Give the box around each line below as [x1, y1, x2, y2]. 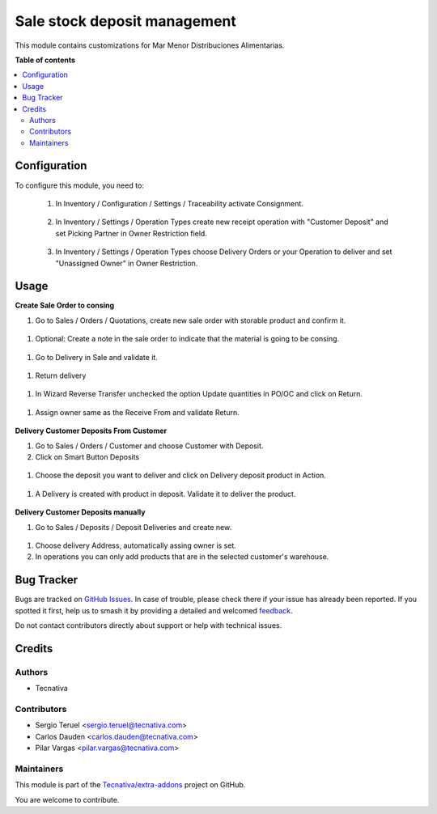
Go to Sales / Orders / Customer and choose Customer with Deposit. [35, 441, 264, 451]
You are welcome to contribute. [15, 795, 120, 804]
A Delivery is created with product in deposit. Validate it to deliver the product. [35, 489, 296, 498]
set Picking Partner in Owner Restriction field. [55, 228, 208, 238]
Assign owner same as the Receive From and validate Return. [35, 407, 240, 417]
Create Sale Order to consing [15, 300, 115, 311]
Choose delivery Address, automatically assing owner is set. [35, 541, 236, 550]
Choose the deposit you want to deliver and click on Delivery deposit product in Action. [35, 470, 327, 481]
